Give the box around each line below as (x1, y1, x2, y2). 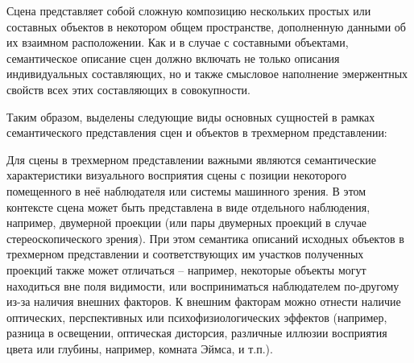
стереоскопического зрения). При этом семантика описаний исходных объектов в (6, 229, 404, 246)
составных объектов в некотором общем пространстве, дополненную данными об (6, 18, 406, 35)
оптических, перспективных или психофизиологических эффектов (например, (6, 308, 387, 325)
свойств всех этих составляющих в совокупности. (6, 80, 250, 97)
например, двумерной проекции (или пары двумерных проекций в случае (6, 214, 367, 231)
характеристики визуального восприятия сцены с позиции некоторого (6, 167, 347, 184)
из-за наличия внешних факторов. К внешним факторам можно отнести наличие (6, 293, 401, 310)
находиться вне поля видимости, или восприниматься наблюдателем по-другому (6, 277, 400, 294)
